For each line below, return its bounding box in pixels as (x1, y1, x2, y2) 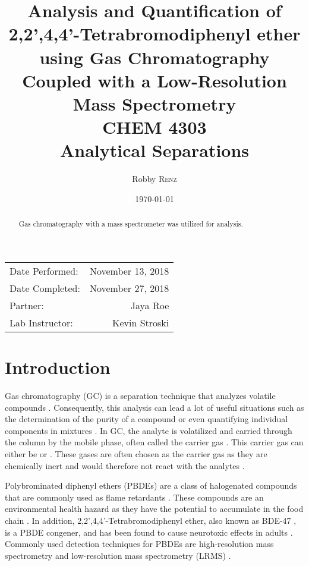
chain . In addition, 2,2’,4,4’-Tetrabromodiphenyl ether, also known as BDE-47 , (5, 514, 297, 526)
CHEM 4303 (102, 115, 207, 139)
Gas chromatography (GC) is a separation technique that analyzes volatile (5, 389, 276, 402)
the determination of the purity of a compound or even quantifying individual (5, 413, 288, 425)
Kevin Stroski (112, 315, 169, 329)
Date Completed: (10, 281, 80, 295)
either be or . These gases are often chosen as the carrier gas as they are (5, 447, 267, 460)
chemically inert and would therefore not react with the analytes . (5, 459, 245, 471)
